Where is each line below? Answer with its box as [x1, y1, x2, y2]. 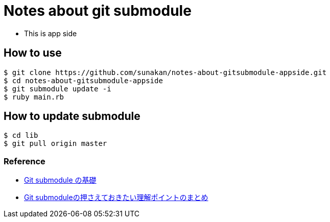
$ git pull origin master [4, 139, 107, 148]
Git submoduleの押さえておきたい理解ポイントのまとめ [24, 193, 208, 202]
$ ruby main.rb [4, 92, 64, 101]
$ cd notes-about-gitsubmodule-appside [4, 76, 163, 85]
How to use [4, 46, 62, 60]
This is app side [24, 29, 77, 38]
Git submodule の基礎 [24, 176, 97, 185]
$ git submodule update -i [4, 84, 111, 93]
